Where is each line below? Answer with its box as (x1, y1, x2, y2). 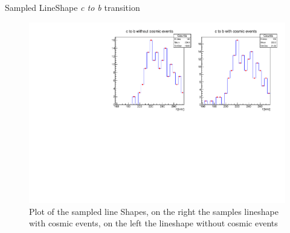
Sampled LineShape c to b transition (5, 1, 140, 13)
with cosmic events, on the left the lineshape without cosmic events (29, 217, 278, 229)
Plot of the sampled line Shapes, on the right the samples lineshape (29, 205, 279, 217)
